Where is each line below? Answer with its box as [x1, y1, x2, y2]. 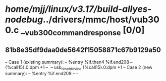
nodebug [5, 14, 43, 25]
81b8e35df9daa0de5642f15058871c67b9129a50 [5, 46, 161, 54]
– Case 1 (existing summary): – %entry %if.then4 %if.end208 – [5, 59, 133, 65]
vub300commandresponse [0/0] [24, 25, 145, 38]
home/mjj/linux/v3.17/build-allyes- [5, 3, 152, 15]
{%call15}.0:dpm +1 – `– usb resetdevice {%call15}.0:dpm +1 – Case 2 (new [5, 64, 153, 71]
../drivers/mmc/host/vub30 [43, 14, 160, 25]
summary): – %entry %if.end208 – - [5, 71, 78, 77]
